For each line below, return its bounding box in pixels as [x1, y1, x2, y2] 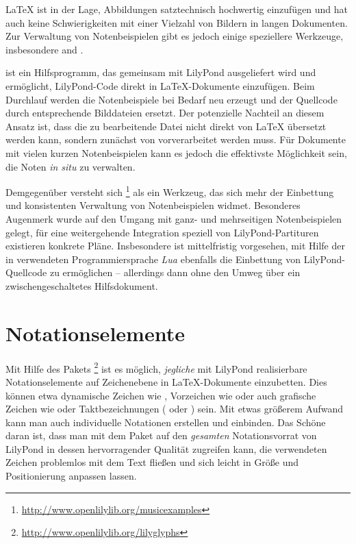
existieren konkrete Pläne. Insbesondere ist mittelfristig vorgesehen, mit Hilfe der [5, 238, 345, 253]
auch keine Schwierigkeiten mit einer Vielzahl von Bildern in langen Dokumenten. [5, 15, 348, 29]
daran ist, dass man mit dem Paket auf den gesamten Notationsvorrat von [5, 428, 317, 443]
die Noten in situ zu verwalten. [5, 159, 136, 173]
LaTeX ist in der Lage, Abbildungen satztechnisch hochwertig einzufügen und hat [5, 2, 348, 16]
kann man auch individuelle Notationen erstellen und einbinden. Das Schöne [5, 415, 326, 429]
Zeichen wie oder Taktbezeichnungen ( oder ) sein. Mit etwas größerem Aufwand [5, 401, 343, 416]
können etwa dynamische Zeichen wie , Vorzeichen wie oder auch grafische [5, 388, 316, 402]
